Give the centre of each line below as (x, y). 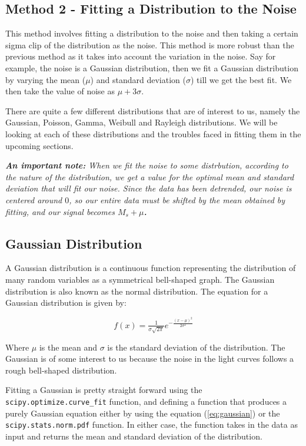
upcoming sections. (39, 145)
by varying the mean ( (46, 79)
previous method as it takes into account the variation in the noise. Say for (141, 56)
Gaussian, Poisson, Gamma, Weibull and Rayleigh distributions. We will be (142, 122)
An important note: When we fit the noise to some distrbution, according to (147, 165)
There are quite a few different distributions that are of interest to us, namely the (153, 110)
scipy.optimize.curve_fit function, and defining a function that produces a (146, 401)
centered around (34, 199)
